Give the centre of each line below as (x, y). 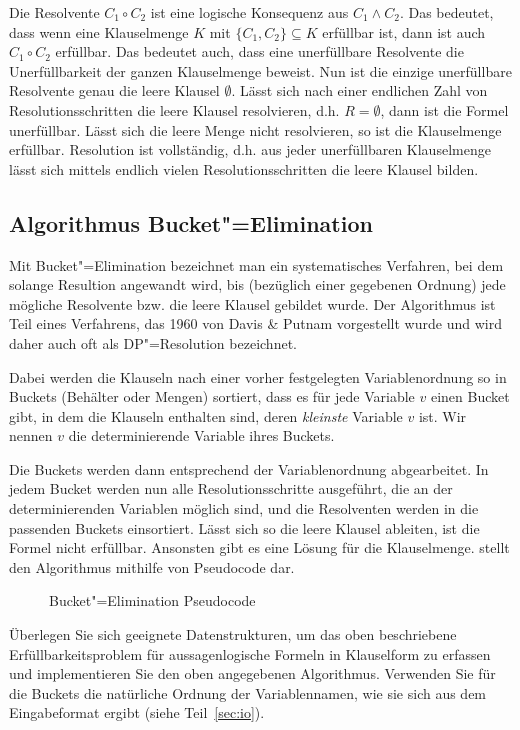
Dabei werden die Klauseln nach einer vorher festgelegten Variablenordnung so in (258, 376)
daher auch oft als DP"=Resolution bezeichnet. (153, 342)
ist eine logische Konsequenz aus (249, 12)
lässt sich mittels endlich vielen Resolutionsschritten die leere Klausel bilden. (244, 168)
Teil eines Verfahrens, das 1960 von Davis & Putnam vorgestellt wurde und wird (255, 323)
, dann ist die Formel (444, 109)
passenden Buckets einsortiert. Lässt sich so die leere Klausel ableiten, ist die (244, 527)
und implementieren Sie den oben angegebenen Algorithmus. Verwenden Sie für (252, 673)
